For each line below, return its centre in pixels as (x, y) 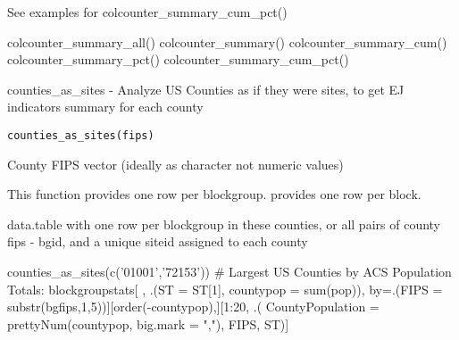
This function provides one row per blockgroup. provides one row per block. (214, 194)
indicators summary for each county (105, 107)
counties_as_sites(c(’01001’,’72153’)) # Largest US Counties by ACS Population (229, 271)
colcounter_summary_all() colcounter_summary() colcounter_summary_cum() (227, 41)
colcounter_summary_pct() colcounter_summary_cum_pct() (178, 59)
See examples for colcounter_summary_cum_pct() (147, 12)
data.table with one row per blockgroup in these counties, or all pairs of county (224, 224)
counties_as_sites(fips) (81, 135)
